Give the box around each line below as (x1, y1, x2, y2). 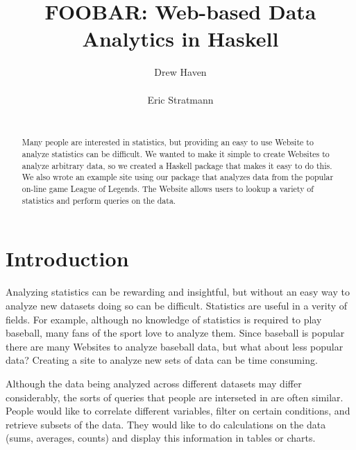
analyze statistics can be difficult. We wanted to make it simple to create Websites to (22, 148, 330, 160)
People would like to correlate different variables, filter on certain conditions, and (6, 403, 350, 418)
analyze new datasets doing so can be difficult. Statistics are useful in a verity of (6, 298, 348, 312)
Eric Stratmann (147, 92, 214, 106)
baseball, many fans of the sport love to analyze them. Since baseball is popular (6, 326, 345, 340)
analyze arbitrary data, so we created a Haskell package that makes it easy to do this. (22, 159, 332, 171)
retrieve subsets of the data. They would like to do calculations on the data (6, 417, 326, 431)
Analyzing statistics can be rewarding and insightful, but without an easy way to (6, 284, 350, 299)
